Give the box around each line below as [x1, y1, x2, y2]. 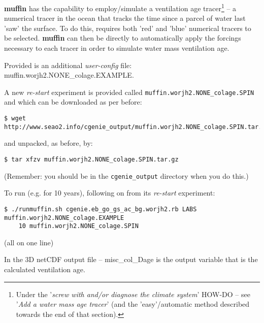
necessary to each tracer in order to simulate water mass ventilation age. [4, 43, 229, 53]
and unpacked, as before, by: [4, 138, 93, 148]
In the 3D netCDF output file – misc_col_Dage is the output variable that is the [4, 254, 258, 265]
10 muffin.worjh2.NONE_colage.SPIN [18, 222, 139, 230]
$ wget [4, 115, 26, 122]
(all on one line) [4, 237, 54, 247]
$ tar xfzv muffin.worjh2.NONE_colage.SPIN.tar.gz [4, 155, 179, 163]
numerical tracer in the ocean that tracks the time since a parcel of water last [4, 13, 246, 23]
